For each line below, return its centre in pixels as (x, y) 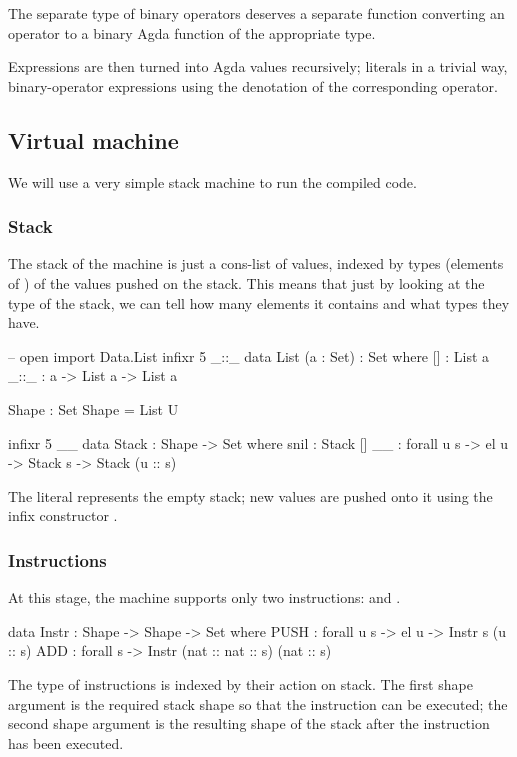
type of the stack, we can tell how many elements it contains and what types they (259, 302)
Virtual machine (93, 139)
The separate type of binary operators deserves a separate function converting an (256, 13)
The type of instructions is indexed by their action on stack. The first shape (240, 683)
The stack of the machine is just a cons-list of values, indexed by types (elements (256, 263)
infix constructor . (63, 515)
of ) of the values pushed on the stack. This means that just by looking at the (246, 282)
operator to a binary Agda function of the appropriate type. (192, 32)
